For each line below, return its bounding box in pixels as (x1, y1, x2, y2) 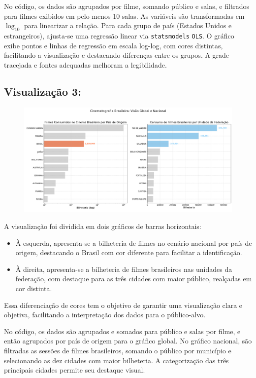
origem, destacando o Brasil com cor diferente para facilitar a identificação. (15, 247, 242, 258)
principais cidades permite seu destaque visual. (4, 365, 145, 375)
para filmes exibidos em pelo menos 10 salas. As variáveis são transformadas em (4, 10, 245, 21)
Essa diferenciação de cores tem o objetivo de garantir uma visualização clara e (4, 300, 243, 310)
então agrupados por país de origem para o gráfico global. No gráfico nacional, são (4, 336, 252, 346)
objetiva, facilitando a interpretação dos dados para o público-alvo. (4, 309, 206, 320)
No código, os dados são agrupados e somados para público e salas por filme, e (4, 326, 241, 336)
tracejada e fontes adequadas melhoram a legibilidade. (4, 59, 167, 70)
